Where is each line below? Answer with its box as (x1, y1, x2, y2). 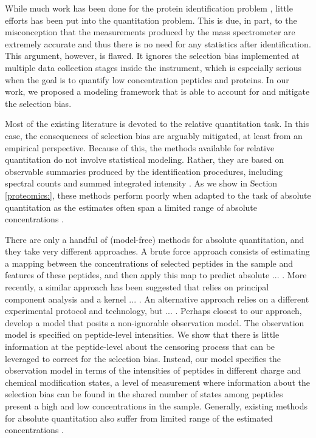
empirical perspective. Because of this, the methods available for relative (5, 141, 275, 154)
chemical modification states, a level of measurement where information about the (5, 375, 310, 388)
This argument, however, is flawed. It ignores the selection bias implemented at (5, 49, 300, 62)
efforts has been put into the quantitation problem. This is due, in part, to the (5, 13, 297, 26)
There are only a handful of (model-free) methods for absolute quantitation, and (5, 233, 304, 245)
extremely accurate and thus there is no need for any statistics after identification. (5, 37, 311, 50)
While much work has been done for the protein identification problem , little (5, 2, 293, 14)
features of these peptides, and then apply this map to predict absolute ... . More (5, 269, 307, 281)
